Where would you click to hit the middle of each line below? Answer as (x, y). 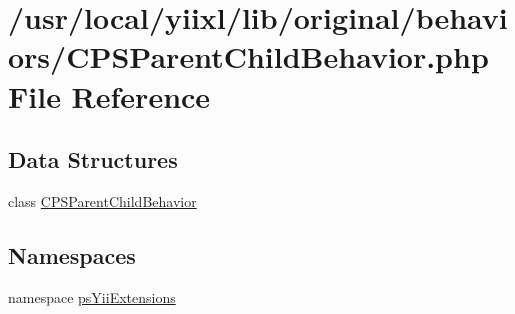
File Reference (109, 95)
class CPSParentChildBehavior (102, 200)
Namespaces (72, 254)
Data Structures (93, 159)
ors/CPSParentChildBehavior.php (248, 56)
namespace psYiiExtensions (92, 296)
